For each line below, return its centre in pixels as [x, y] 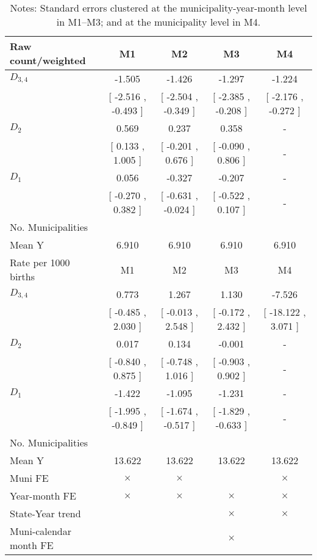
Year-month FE [43, 496]
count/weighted [48, 60]
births [23, 276]
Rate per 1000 [40, 262]
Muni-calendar [41, 531]
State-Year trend [45, 513]
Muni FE [29, 478]
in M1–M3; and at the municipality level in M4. [158, 22]
